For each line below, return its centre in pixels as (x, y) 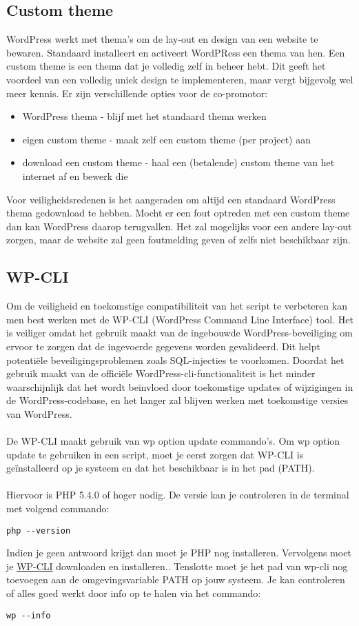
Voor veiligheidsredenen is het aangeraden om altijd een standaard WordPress (171, 199)
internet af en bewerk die (75, 175)
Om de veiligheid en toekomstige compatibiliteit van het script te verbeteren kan (177, 306)
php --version (39, 531)
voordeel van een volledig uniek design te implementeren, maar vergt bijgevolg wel (180, 79)
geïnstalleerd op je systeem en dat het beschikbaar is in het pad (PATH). (161, 468)
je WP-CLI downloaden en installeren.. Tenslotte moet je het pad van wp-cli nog (177, 566)
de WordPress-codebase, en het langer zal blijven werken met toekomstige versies (177, 400)
